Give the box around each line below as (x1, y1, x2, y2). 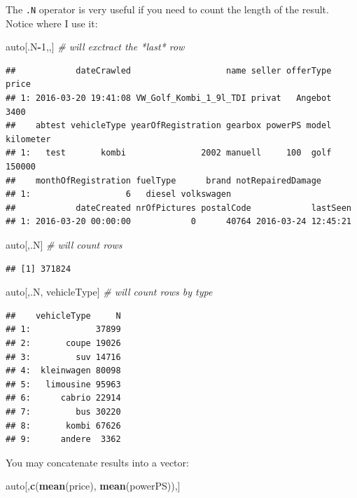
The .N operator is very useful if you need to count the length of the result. (6, 2, 329, 16)
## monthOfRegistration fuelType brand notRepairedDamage (6, 175, 322, 186)
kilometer (6, 134, 51, 144)
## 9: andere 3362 (6, 434, 121, 445)
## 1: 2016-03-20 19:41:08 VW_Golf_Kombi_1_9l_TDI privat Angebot (6, 93, 332, 104)
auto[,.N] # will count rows (6, 237, 122, 251)
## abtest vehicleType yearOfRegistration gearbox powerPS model (6, 120, 332, 131)
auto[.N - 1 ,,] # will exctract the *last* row (6, 39, 185, 54)
